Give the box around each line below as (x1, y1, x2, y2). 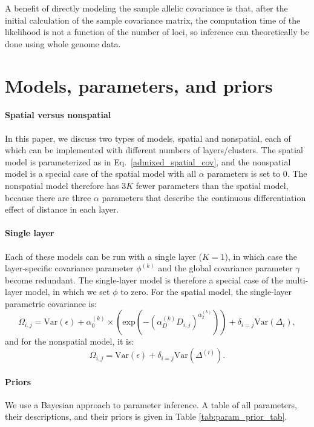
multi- (286, 273, 309, 286)
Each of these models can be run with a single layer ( (5, 250, 202, 262)
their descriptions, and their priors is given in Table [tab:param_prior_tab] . (5, 410, 287, 423)
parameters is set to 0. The (207, 167, 307, 180)
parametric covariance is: (5, 297, 97, 309)
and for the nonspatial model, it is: (5, 335, 134, 348)
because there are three (5, 191, 91, 204)
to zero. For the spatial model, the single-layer (120, 285, 292, 298)
